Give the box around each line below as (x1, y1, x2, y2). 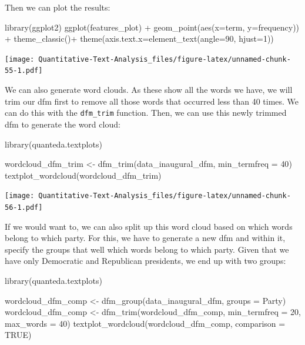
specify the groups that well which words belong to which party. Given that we (5, 243, 289, 255)
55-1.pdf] (5, 66, 43, 75)
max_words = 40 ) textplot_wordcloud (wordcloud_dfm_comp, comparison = (5, 317, 286, 329)
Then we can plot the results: (5, 1, 110, 13)
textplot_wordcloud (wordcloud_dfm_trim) (5, 169, 162, 181)
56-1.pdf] (5, 203, 43, 212)
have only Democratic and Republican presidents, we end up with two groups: (5, 254, 286, 267)
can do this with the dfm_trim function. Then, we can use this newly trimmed (5, 106, 287, 119)
